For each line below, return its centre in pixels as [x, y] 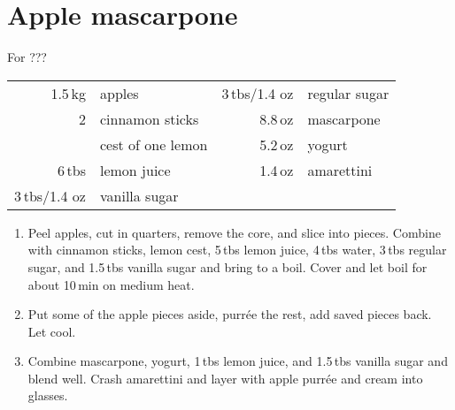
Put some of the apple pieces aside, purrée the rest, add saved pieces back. [230, 314]
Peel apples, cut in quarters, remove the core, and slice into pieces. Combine [234, 232]
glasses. [48, 395]
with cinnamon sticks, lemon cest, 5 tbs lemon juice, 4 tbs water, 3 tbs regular [237, 250]
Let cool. [52, 331]
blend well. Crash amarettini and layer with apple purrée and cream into [225, 378]
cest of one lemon [154, 144]
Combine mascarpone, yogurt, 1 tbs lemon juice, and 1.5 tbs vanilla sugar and [238, 361]
